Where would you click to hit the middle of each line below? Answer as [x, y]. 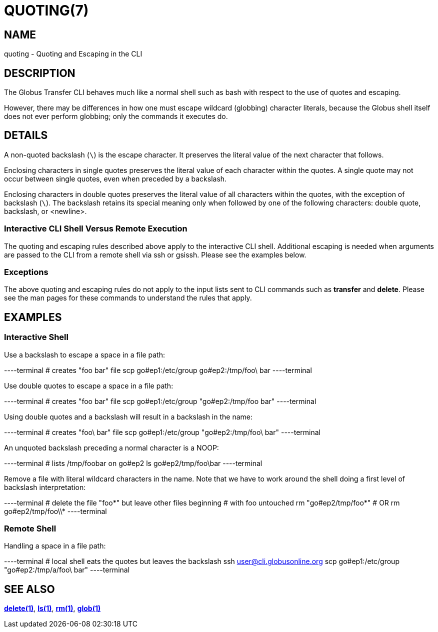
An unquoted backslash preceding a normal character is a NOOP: [111, 447]
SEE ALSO [29, 589]
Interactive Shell [36, 337]
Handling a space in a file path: [55, 546]
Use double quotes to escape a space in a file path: [89, 385]
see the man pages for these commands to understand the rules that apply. [128, 298]
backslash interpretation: [45, 487]
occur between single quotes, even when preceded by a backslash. [115, 178]
